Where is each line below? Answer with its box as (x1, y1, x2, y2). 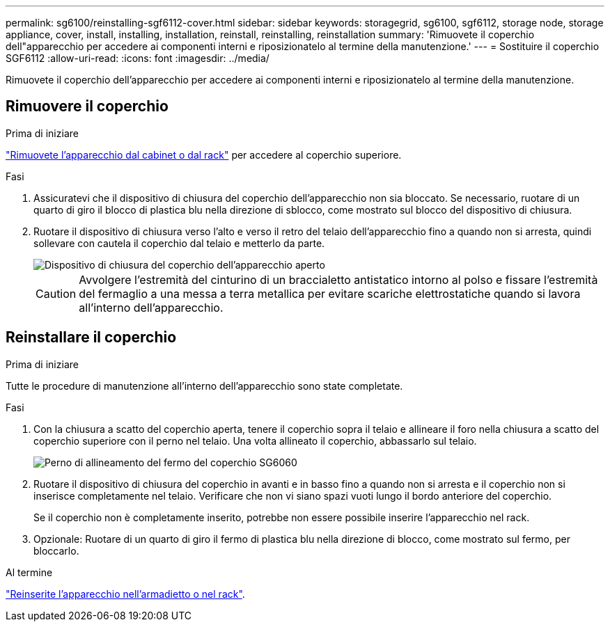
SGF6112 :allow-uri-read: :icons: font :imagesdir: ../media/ (6, 52, 269, 64)
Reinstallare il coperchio (6, 328, 177, 347)
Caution (36, 286, 77, 301)
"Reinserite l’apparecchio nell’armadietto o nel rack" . (6, 587, 245, 600)
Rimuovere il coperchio (6, 97, 169, 116)
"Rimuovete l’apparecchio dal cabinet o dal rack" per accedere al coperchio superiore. (6, 148, 402, 161)
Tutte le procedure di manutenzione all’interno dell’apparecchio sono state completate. (6, 379, 403, 392)
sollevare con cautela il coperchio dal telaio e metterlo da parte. (33, 237, 325, 249)
